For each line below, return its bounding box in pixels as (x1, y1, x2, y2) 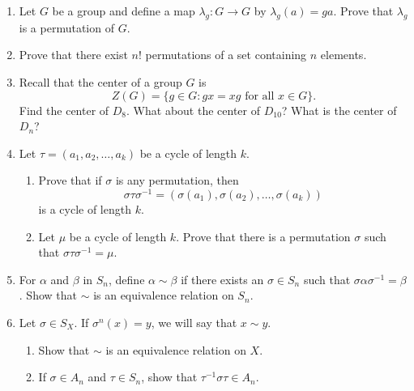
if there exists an (181, 270, 264, 287)
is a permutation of (19, 19, 114, 36)
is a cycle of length (38, 201, 131, 218)
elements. (320, 46, 367, 63)
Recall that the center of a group (19, 73, 182, 90)
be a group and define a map (52, 2, 195, 19)
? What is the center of (281, 101, 397, 118)
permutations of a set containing (145, 46, 307, 63)
